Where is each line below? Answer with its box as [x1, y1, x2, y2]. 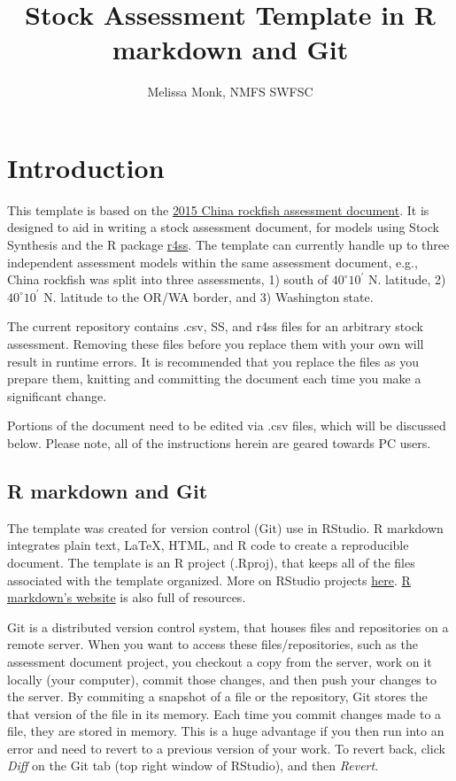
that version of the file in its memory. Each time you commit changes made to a [7, 704, 442, 723]
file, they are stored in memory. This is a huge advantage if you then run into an [7, 722, 444, 740]
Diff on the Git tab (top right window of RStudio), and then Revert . [7, 756, 379, 775]
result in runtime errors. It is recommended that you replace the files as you [7, 352, 419, 370]
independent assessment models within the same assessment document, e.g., [7, 252, 418, 271]
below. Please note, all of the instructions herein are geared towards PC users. [7, 433, 431, 452]
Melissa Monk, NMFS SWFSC [147, 82, 313, 101]
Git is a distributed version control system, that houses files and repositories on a [7, 617, 449, 636]
